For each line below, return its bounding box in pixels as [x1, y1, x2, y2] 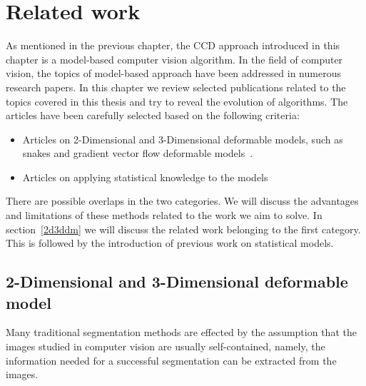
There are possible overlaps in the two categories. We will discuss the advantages [6, 193, 359, 208]
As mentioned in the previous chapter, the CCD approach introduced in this [6, 38, 340, 53]
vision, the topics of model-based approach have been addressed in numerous [6, 66, 341, 81]
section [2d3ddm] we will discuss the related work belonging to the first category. [6, 221, 361, 236]
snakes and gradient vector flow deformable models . [22, 146, 253, 161]
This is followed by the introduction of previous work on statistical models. [6, 235, 334, 250]
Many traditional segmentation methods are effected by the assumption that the [6, 325, 357, 340]
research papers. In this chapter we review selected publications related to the [6, 79, 346, 94]
